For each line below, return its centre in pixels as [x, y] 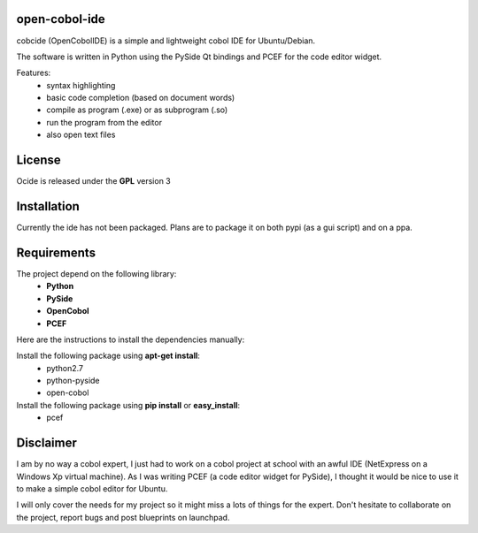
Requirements [56, 252]
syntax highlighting [81, 85]
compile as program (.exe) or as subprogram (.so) [137, 110]
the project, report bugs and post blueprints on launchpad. [123, 517]
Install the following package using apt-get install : [108, 356]
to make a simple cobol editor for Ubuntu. [92, 488]
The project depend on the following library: [96, 273]
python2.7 [65, 368]
